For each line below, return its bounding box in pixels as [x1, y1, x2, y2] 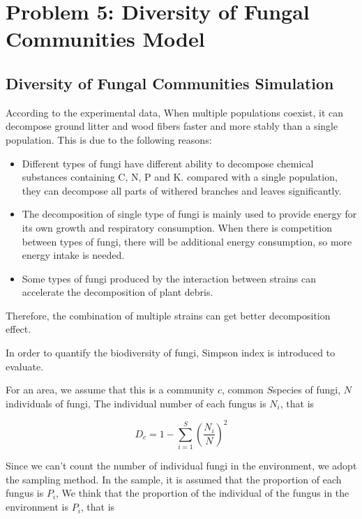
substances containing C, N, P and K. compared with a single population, [22, 170, 338, 184]
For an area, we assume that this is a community [6, 382, 215, 397]
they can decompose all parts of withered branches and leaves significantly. [22, 183, 342, 197]
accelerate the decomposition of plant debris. [22, 285, 213, 299]
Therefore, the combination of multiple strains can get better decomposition [6, 308, 331, 322]
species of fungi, [273, 382, 341, 397]
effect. [6, 322, 31, 336]
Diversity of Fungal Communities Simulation [6, 72, 334, 93]
